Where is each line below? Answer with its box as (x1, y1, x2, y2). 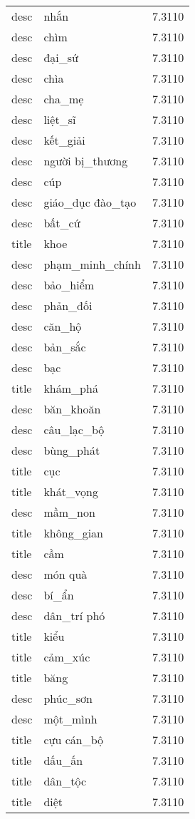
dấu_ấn (43, 752, 83, 768)
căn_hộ (43, 318, 82, 334)
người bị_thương (43, 153, 128, 169)
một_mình (43, 711, 97, 727)
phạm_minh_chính (43, 256, 141, 272)
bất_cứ (43, 215, 80, 231)
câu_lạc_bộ (43, 421, 105, 438)
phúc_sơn (43, 690, 93, 706)
